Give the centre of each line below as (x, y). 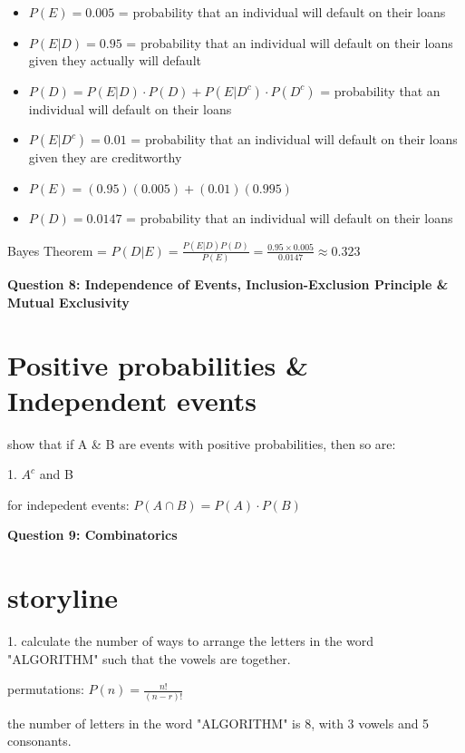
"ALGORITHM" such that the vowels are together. (149, 658)
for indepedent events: (68, 504)
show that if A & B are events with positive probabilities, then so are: (202, 443)
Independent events (132, 400)
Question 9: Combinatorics (92, 535)
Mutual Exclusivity (68, 302)
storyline (63, 597)
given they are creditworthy (105, 157)
